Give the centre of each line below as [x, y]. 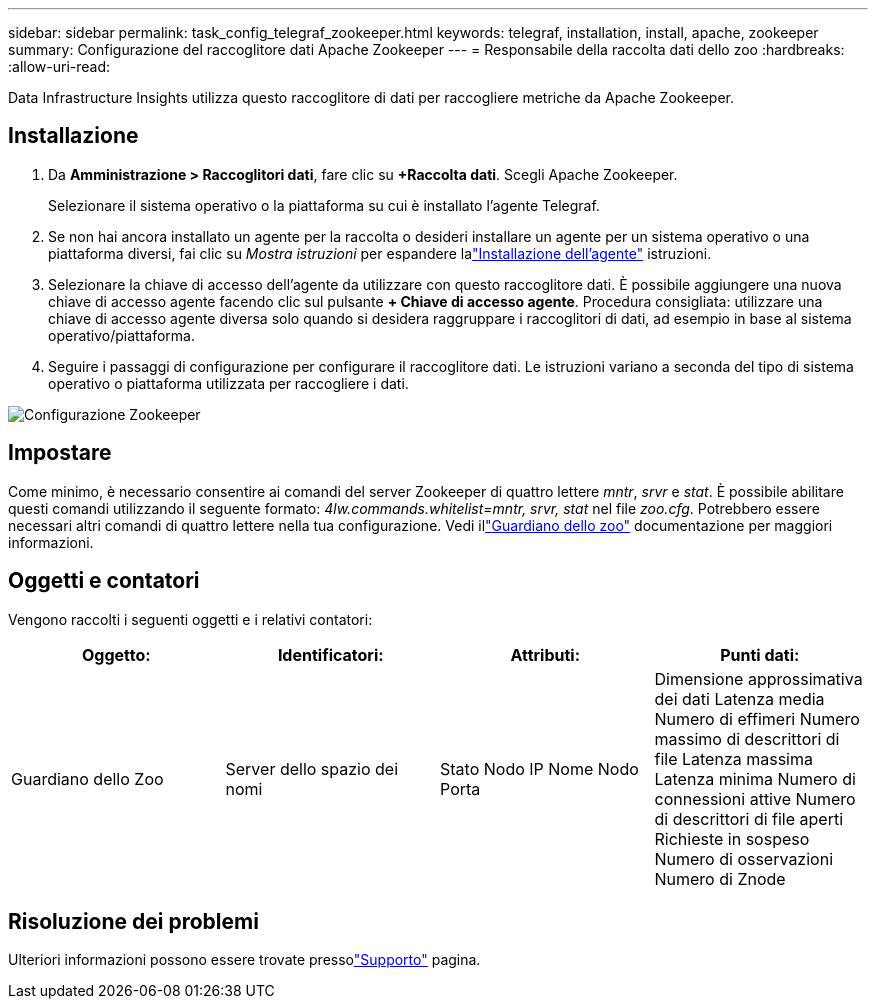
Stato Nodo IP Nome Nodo [539, 768]
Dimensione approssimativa [758, 678]
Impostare [60, 453]
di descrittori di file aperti [749, 818]
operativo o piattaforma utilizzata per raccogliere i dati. [228, 383]
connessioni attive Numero [755, 798]
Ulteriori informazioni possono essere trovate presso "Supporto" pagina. [244, 960]
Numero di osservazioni [743, 858]
